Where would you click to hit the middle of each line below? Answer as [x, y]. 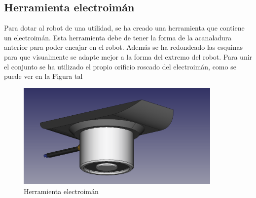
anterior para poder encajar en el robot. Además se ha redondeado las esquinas [124, 47]
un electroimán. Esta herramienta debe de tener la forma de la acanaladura [118, 37]
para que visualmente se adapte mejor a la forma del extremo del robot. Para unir [128, 56]
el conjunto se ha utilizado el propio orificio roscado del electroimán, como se [120, 66]
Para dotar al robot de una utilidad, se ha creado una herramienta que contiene [124, 28]
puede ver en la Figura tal [43, 76]
